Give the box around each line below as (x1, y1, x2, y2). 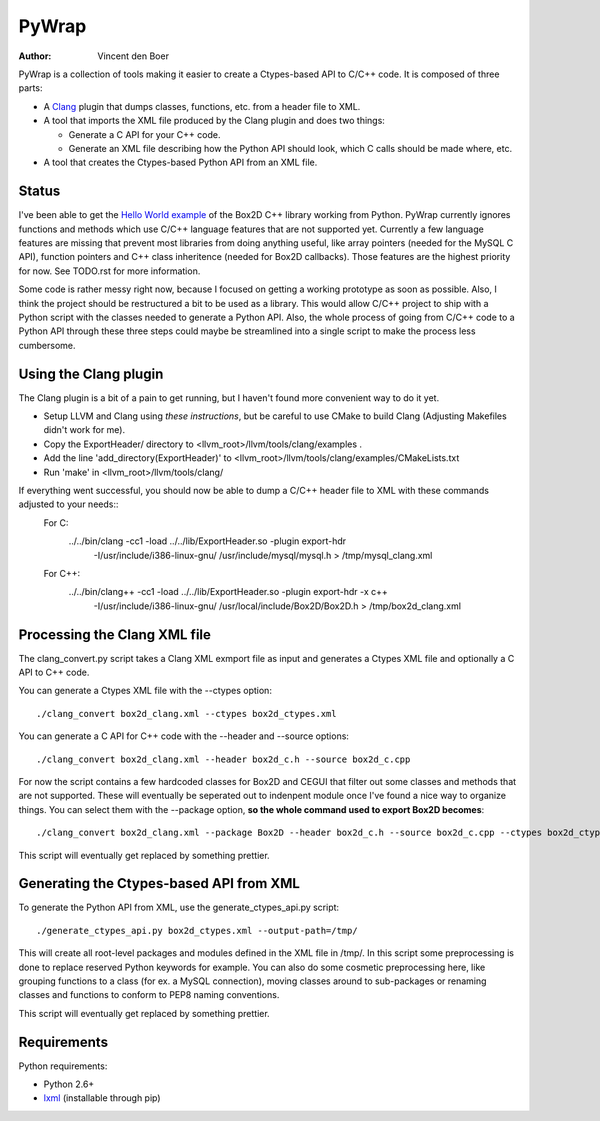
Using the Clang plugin (18, 365, 164, 382)
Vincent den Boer (97, 50, 170, 62)
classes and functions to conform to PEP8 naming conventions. (18, 989, 280, 1001)
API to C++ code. (18, 666, 90, 678)
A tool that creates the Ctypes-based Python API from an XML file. (43, 156, 318, 169)
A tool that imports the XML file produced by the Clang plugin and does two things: (43, 115, 385, 127)
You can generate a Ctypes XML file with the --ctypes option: (18, 685, 272, 697)
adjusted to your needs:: (18, 498, 119, 510)
